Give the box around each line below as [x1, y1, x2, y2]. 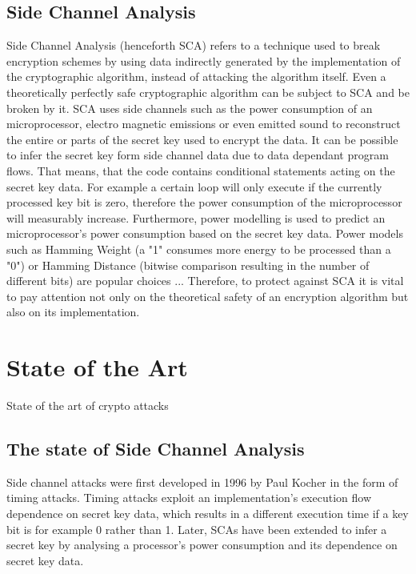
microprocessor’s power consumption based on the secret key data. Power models [6, 225, 403, 242]
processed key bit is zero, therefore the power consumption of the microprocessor [6, 194, 402, 211]
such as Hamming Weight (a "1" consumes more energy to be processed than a [6, 240, 391, 257]
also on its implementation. [6, 303, 140, 320]
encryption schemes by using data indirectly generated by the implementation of [6, 52, 401, 69]
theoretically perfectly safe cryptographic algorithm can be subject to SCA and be [6, 83, 410, 100]
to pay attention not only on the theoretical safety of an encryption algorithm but [6, 287, 409, 304]
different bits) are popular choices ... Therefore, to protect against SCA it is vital [6, 272, 404, 289]
